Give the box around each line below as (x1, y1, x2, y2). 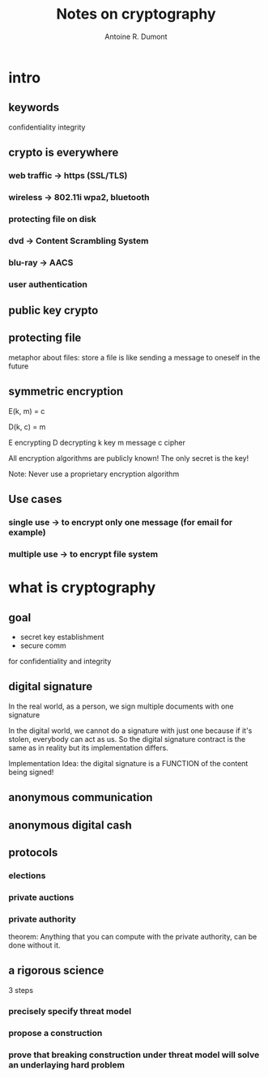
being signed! (8, 767, 54, 777)
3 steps (8, 985, 34, 995)
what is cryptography (8, 578, 156, 597)
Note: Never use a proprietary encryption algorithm (8, 469, 180, 479)
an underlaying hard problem (8, 1059, 125, 1070)
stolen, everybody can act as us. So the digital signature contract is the (8, 734, 246, 744)
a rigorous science (8, 964, 104, 978)
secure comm (19, 641, 66, 650)
